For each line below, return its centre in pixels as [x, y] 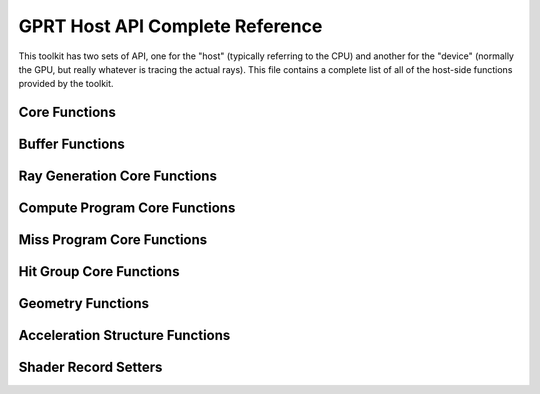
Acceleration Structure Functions [124, 335]
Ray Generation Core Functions [117, 176]
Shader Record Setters [90, 367]
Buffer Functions [71, 144]
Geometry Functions [84, 303]
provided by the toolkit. [66, 84]
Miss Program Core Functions [113, 240]
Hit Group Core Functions [99, 271]
